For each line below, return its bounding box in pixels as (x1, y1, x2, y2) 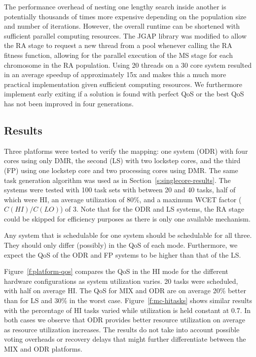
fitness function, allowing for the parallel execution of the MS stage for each (4, 49, 233, 60)
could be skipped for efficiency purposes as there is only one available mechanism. (4, 213, 251, 223)
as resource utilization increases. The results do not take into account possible (4, 324, 240, 334)
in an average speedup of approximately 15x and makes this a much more (4, 69, 226, 80)
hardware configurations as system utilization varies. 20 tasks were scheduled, (4, 275, 238, 286)
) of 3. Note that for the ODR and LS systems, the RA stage (60, 204, 244, 214)
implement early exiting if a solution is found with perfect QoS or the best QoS (4, 89, 244, 99)
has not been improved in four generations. (4, 98, 134, 108)
